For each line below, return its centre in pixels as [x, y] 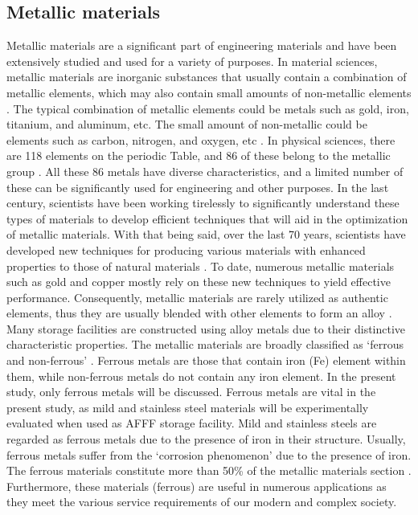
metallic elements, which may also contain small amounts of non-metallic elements [209, 92]
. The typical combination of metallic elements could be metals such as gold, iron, [208, 108]
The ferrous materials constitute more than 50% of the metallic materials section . [209, 470]
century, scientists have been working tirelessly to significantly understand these [203, 203]
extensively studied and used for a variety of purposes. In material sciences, [192, 61]
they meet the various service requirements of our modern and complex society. [202, 502]
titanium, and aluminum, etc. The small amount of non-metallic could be [187, 124]
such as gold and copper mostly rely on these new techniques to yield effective [199, 282]
